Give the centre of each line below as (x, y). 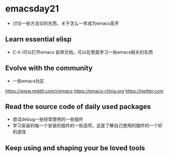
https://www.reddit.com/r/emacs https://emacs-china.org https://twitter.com (84, 91)
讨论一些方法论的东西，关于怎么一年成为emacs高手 (66, 23)
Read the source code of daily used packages (78, 107)
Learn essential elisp (38, 39)
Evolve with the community (49, 68)
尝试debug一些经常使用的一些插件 (48, 119)
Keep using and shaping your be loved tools (75, 148)
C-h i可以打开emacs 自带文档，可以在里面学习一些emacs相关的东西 (83, 52)
